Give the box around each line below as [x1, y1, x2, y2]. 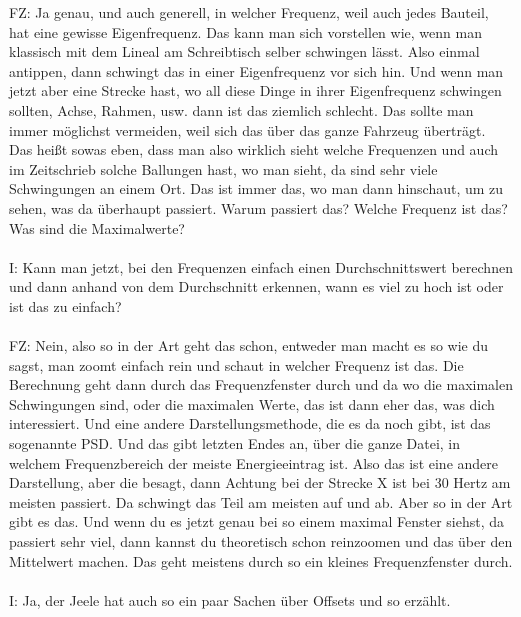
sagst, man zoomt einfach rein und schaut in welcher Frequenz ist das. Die [9, 354, 464, 375]
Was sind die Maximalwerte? [9, 217, 185, 238]
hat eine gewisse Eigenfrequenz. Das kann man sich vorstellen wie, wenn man [9, 21, 482, 42]
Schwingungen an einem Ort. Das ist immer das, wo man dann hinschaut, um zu [9, 178, 504, 199]
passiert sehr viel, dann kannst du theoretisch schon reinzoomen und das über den [9, 531, 513, 552]
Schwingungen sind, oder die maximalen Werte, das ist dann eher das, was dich [9, 393, 495, 414]
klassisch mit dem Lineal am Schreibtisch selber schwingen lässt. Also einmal [9, 41, 480, 62]
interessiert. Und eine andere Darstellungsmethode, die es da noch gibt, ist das [9, 413, 491, 434]
